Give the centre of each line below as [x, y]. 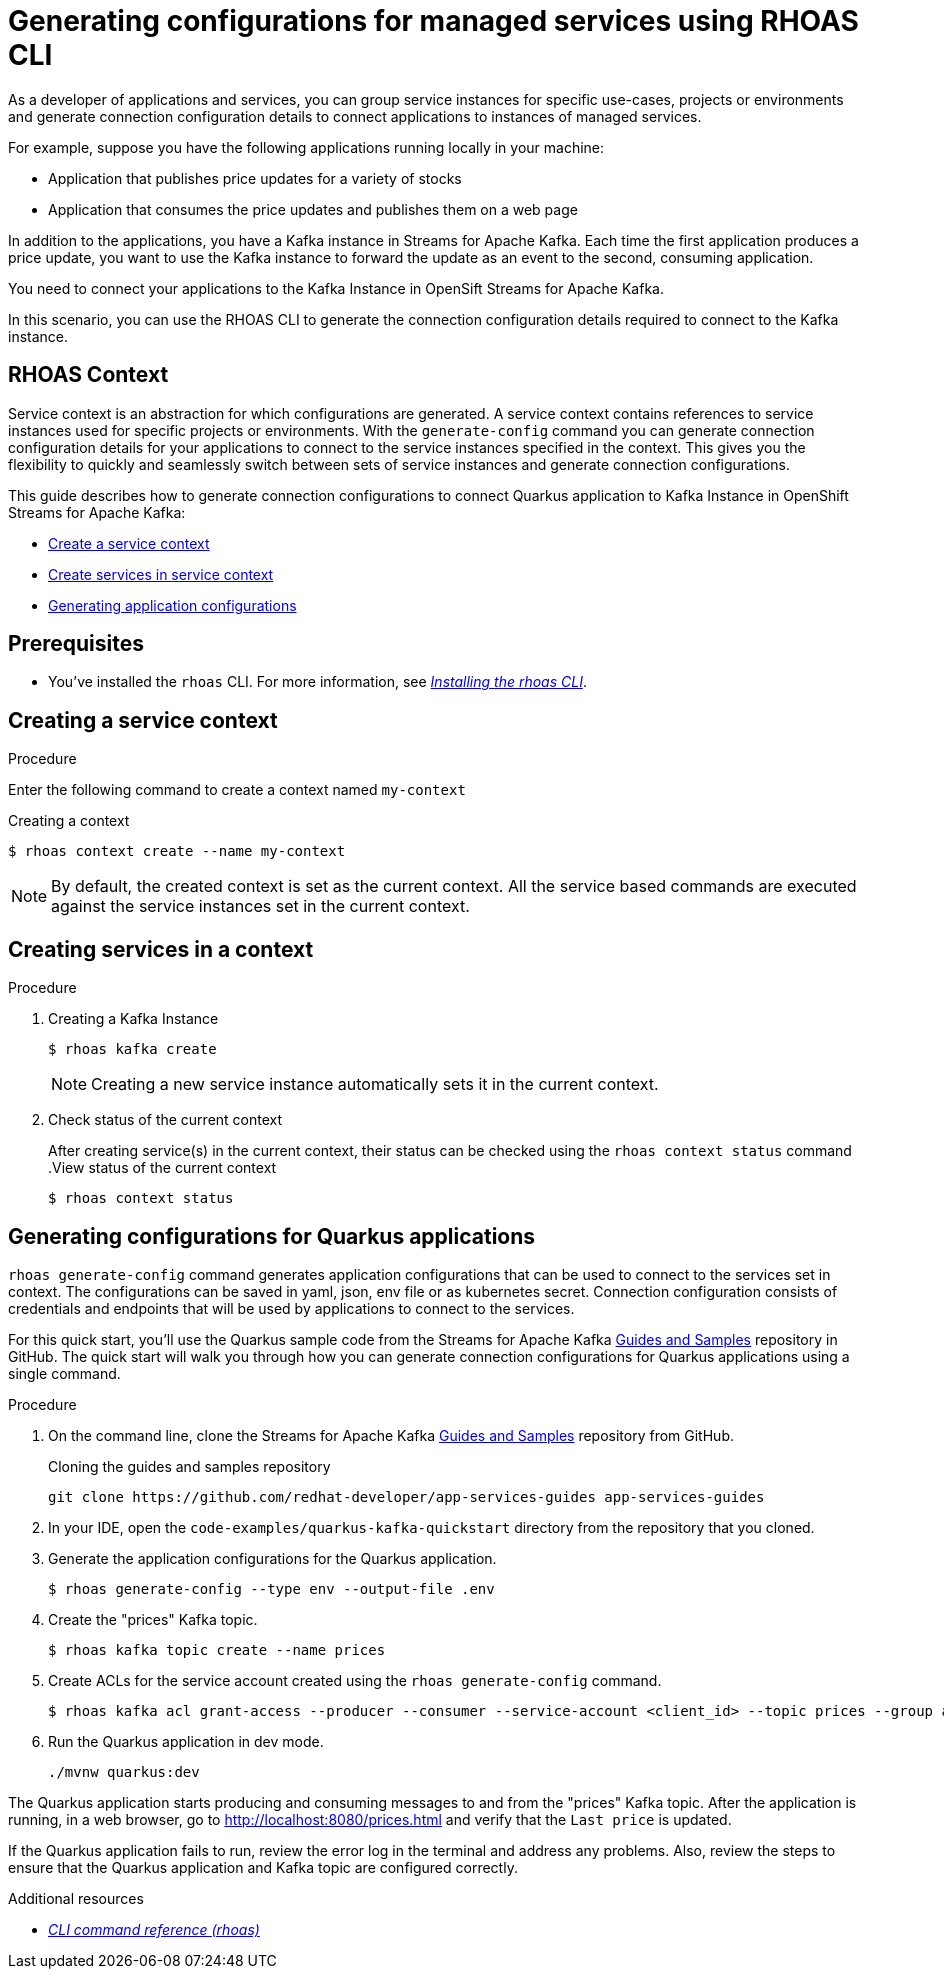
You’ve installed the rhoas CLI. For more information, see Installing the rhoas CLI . [317, 682]
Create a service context [129, 543]
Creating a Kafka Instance [133, 1019]
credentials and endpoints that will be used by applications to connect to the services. [291, 1308]
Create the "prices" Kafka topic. [153, 1619]
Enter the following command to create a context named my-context [237, 790]
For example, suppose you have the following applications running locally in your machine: [306, 147]
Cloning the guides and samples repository [189, 1466]
